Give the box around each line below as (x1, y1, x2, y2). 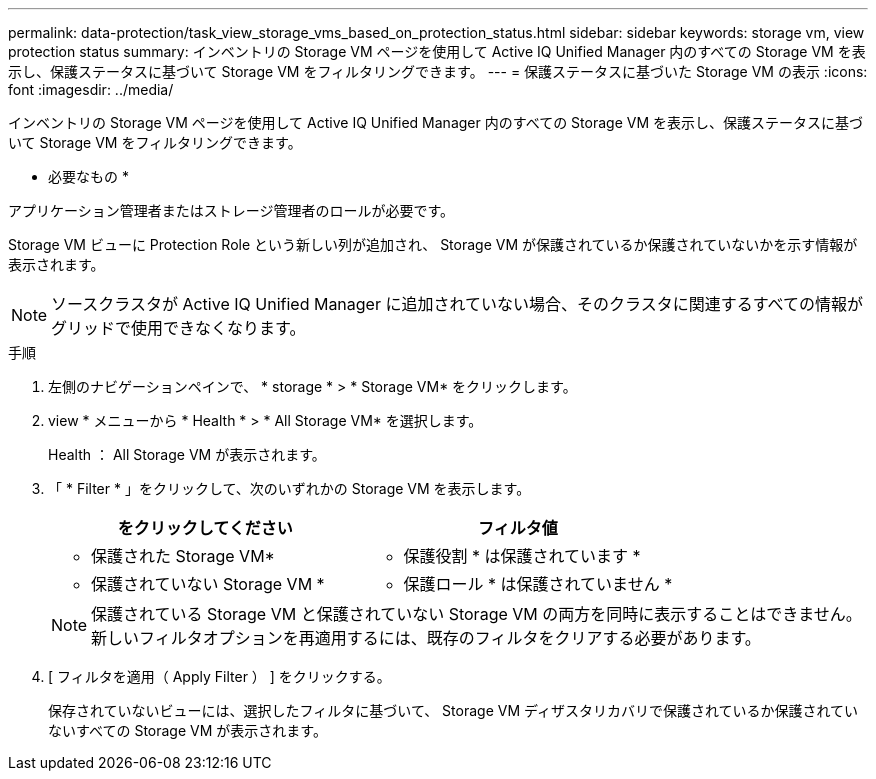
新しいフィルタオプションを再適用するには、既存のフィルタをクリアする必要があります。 (91, 628, 761, 648)
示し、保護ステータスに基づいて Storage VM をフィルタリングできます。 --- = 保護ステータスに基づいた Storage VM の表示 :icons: (8, 63, 868, 80)
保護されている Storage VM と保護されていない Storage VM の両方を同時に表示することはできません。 (91, 604, 862, 624)
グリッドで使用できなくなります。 (51, 318, 306, 338)
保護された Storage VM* (91, 546, 275, 566)
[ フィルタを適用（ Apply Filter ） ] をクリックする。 (48, 668, 391, 685)
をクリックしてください (117, 518, 293, 538)
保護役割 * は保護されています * (403, 546, 641, 566)
